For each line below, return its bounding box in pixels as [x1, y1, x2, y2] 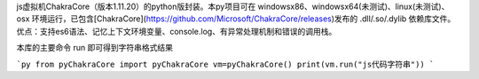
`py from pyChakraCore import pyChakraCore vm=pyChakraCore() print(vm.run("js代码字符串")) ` [16, 59, 435, 69]
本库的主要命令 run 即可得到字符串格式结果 [16, 43, 173, 53]
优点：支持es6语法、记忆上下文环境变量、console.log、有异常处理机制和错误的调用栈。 [16, 26, 337, 36]
